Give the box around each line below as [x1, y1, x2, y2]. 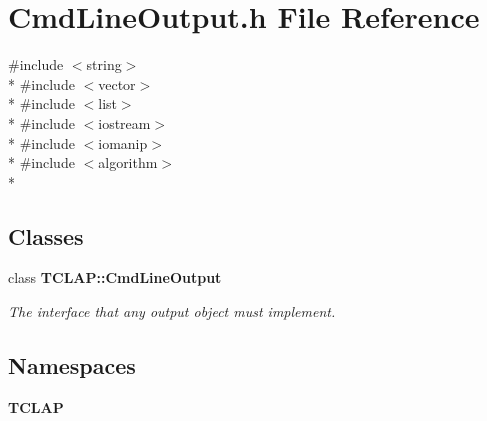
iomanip [98, 132, 148, 153]
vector [98, 73, 136, 94]
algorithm [98, 152, 158, 173]
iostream [98, 112, 151, 133]
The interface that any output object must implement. [8, 301, 336, 322]
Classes [8, 220, 84, 251]
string [86, 54, 122, 75]
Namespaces [8, 350, 136, 381]
